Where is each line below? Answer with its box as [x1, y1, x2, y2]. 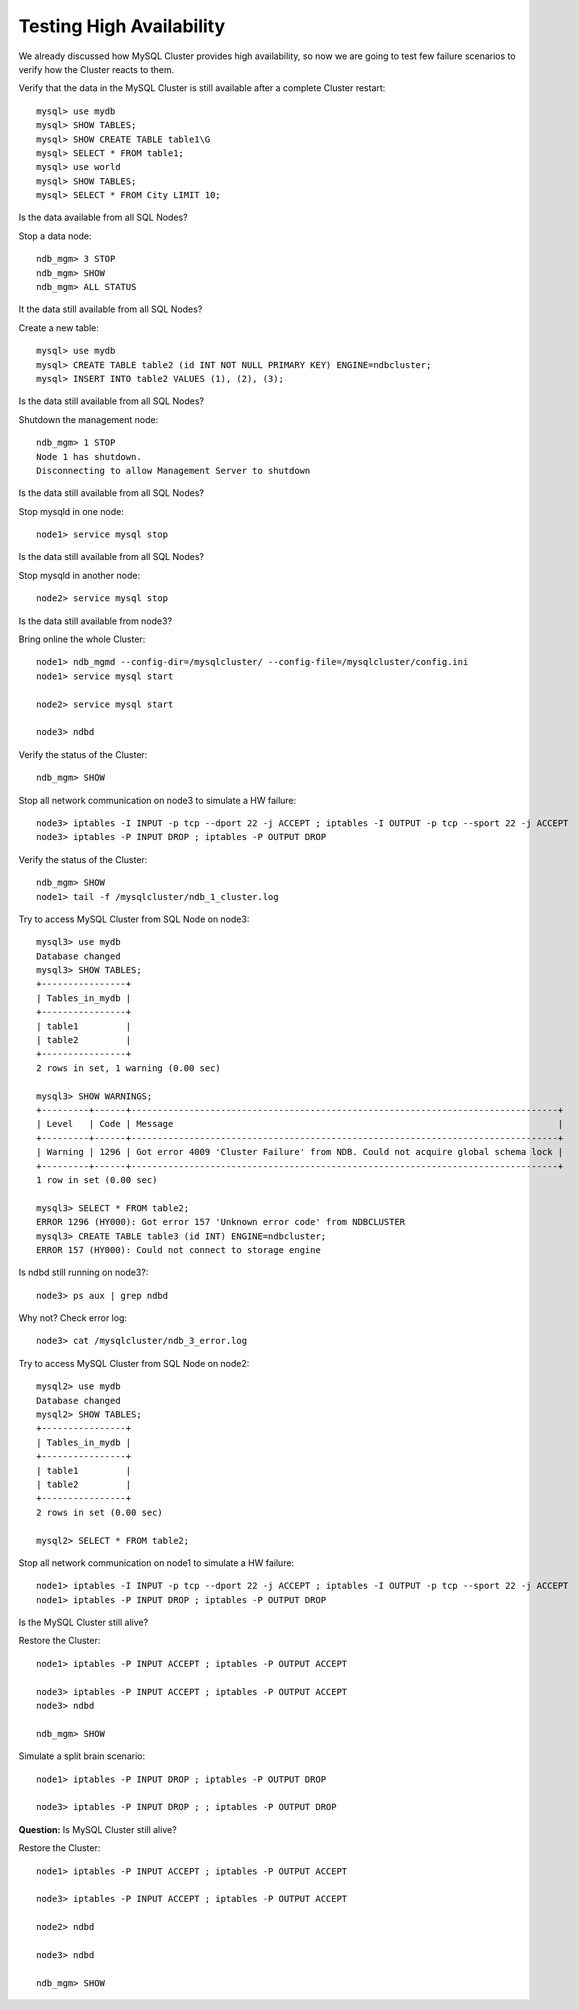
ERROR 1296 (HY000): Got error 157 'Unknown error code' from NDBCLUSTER [36, 1216, 406, 1228]
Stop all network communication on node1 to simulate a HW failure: [18, 1556, 295, 1569]
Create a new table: [18, 321, 100, 334]
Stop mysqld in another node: [18, 569, 140, 581]
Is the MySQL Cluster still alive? [18, 1616, 149, 1629]
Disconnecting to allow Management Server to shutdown [36, 465, 311, 476]
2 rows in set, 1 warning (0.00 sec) [36, 1062, 222, 1074]
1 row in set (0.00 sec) [36, 1174, 158, 1185]
